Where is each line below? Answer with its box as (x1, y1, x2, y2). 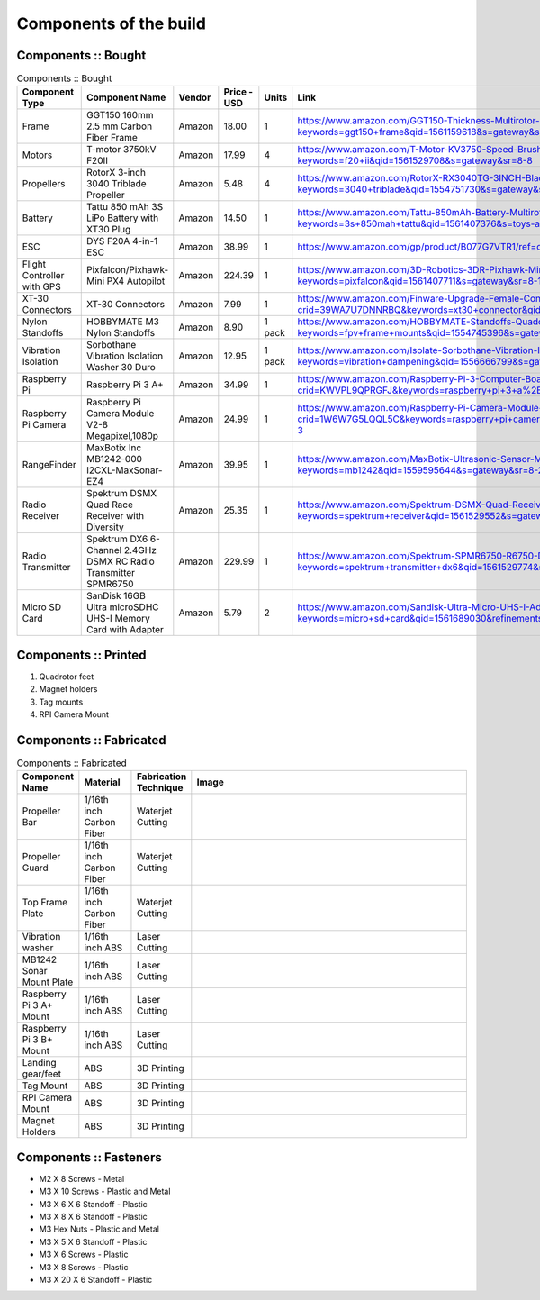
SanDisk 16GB (85, 590, 146, 603)
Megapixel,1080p (85, 430, 159, 442)
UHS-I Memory (85, 613, 150, 625)
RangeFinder (22, 459, 76, 471)
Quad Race (85, 498, 134, 511)
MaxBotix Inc (85, 441, 142, 454)
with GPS (22, 280, 62, 293)
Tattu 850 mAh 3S (85, 201, 164, 214)
